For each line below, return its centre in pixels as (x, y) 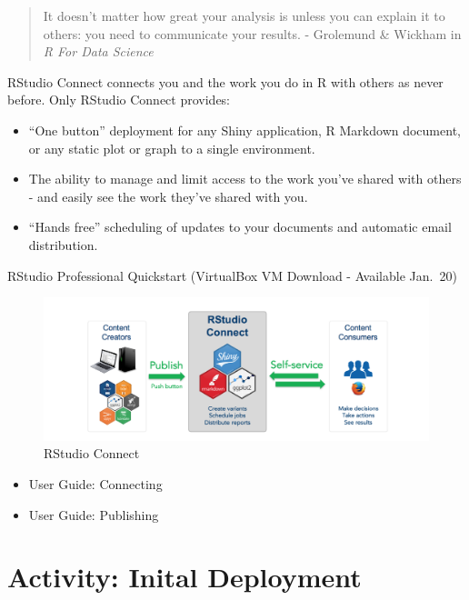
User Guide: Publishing (94, 514)
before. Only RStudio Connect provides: (119, 100)
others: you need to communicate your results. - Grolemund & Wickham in (252, 33)
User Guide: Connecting (95, 484)
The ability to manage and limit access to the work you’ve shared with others (245, 179)
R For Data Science (98, 51)
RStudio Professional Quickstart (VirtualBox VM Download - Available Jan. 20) (232, 275)
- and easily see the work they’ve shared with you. (168, 196)
